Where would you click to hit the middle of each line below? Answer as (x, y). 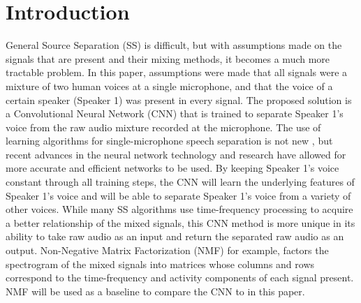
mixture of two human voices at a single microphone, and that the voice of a (169, 86)
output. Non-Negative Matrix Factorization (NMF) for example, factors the (167, 250)
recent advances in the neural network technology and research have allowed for (176, 154)
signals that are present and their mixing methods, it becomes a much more (168, 58)
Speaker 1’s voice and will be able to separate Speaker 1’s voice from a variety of (178, 195)
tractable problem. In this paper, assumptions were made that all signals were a (177, 72)
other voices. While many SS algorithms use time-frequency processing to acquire (179, 209)
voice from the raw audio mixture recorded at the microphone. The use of (163, 127)
